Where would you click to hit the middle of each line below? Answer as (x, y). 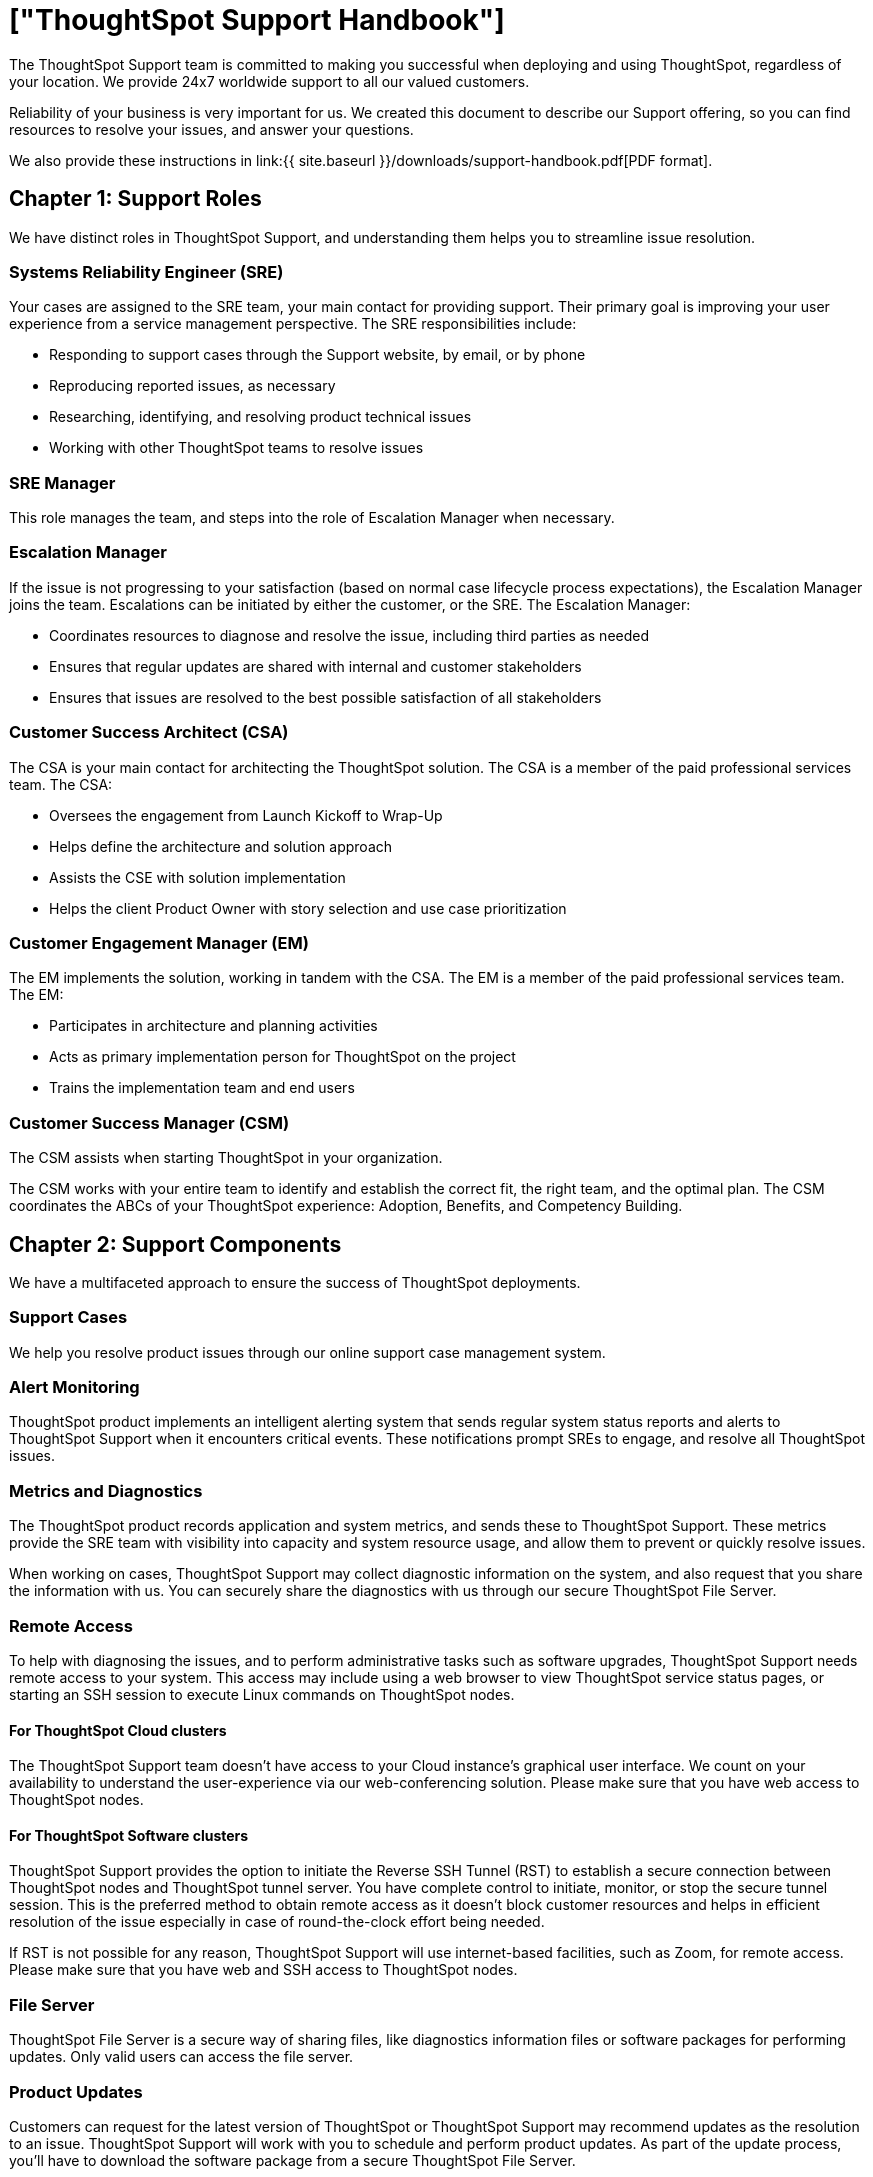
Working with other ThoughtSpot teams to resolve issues (236, 448)
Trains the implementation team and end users (202, 1088)
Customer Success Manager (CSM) (149, 1122)
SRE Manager (62, 482)
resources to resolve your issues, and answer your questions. (211, 129)
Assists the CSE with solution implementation (197, 877)
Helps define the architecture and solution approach (221, 846)
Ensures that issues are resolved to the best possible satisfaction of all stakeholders (325, 697)
